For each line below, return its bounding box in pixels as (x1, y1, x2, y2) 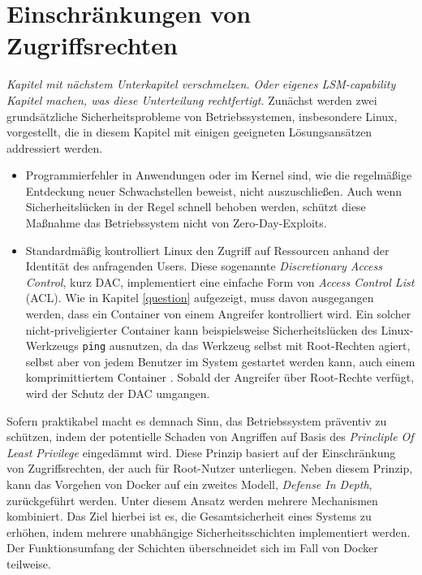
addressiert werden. (6, 139, 103, 156)
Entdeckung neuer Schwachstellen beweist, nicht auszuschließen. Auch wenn (25, 182, 403, 199)
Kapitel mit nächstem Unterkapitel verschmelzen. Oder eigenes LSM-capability (6, 76, 396, 93)
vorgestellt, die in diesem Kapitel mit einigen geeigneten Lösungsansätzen (6, 123, 372, 141)
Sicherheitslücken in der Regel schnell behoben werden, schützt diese (25, 198, 366, 215)
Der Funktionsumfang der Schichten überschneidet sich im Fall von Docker (6, 539, 378, 556)
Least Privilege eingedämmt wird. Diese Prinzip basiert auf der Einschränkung (6, 443, 396, 460)
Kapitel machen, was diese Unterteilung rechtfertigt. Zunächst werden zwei (6, 91, 377, 108)
